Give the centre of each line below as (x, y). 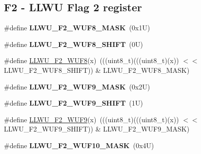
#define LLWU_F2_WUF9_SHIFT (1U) (74, 103)
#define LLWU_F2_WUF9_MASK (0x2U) (77, 86)
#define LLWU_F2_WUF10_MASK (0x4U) (79, 145)
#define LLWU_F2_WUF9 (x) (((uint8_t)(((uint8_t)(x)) (91, 119)
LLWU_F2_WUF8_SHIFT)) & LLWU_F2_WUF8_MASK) (97, 70)
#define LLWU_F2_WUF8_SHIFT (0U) (74, 44)
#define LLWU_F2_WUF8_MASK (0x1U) (77, 28)
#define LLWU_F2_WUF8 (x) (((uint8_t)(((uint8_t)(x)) (91, 60)
